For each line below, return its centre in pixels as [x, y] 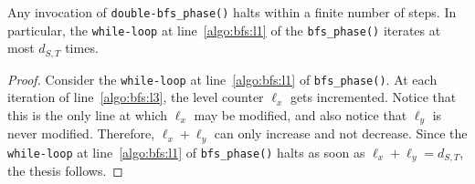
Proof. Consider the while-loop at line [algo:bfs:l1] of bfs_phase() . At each [222, 79]
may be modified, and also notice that [301, 115]
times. [82, 48]
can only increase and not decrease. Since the [341, 133]
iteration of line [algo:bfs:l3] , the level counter [136, 97]
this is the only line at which [88, 115]
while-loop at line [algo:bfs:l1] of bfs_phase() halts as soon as [186, 152]
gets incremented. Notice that [373, 97]
